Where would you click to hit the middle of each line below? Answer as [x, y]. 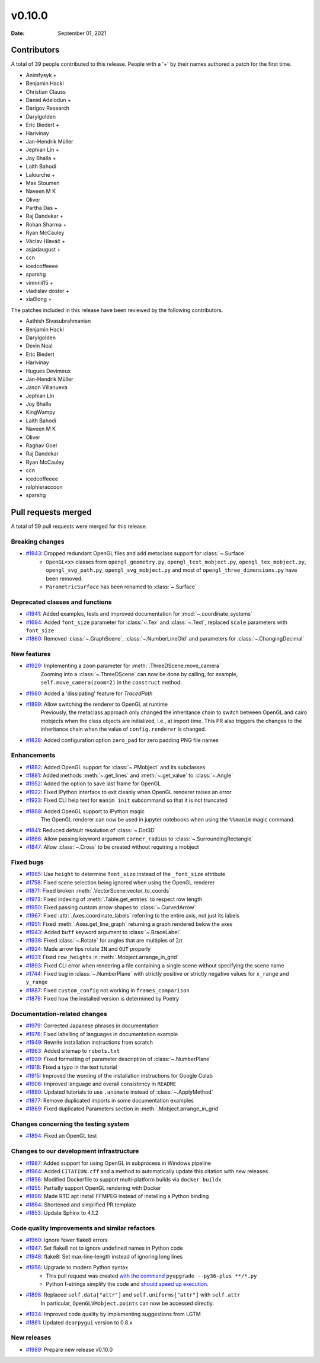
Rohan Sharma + [46, 224]
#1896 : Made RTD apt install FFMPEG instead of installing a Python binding [117, 1196]
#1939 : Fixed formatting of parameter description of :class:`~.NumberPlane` [119, 1059]
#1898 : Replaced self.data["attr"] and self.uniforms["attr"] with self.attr [133, 1295]
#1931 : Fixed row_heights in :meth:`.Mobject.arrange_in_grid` [102, 957]
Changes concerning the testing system [70, 1124]
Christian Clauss [46, 91]
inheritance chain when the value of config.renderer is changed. [124, 729]
